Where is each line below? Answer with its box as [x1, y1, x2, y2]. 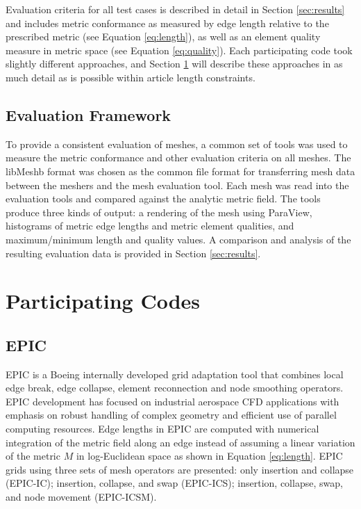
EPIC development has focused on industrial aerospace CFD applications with [6, 394, 339, 408]
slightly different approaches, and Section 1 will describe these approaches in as [6, 56, 343, 71]
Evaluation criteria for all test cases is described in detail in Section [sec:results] [6, 2, 345, 16]
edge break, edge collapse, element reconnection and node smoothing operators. [6, 380, 344, 395]
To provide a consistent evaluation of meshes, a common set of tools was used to [6, 136, 348, 151]
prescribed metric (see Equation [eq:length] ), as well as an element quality [6, 29, 321, 44]
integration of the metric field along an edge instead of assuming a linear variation [6, 435, 355, 449]
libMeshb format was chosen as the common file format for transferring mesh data [6, 163, 355, 178]
